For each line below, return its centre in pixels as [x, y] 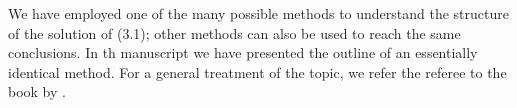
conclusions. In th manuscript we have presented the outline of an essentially [243, 52]
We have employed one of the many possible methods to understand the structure [258, 13]
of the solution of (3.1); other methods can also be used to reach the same [234, 32]
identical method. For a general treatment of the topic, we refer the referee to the [257, 71]
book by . [37, 91]
